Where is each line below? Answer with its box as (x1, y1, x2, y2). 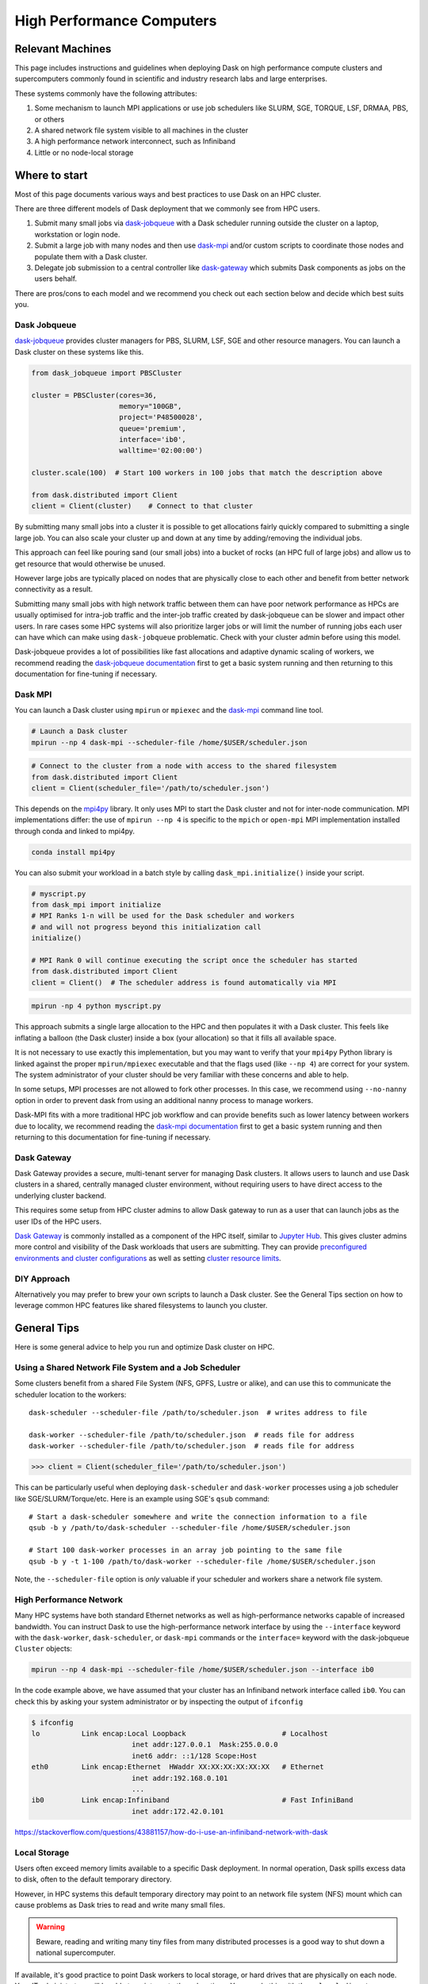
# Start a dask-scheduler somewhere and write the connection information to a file (29, 1513, 368, 1521)
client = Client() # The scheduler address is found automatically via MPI (31, 978, 337, 987)
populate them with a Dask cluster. (34, 252, 148, 261)
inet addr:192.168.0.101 (131, 1774, 228, 1782)
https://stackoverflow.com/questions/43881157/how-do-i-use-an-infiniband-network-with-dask (14, 1827, 328, 1836)
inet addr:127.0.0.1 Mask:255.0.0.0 (131, 1740, 278, 1749)
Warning (36, 1922, 65, 1932)
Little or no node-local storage (34, 148, 134, 157)
